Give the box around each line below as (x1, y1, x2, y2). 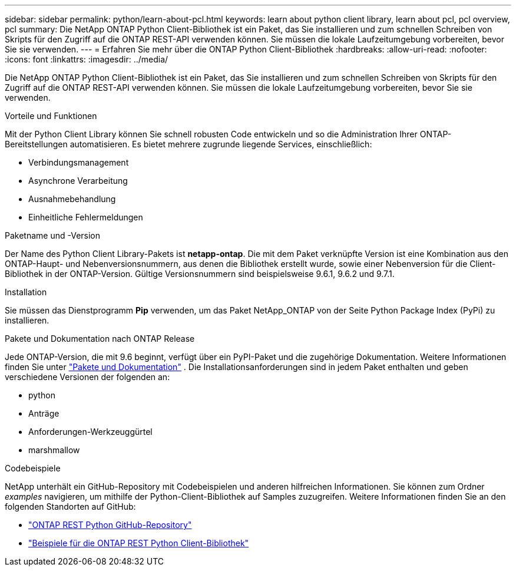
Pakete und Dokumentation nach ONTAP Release (5, 334, 195, 344)
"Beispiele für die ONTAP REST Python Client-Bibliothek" (28, 538, 249, 548)
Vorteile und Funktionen (5, 111, 97, 121)
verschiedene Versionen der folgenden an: (5, 372, 170, 382)
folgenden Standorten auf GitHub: (5, 501, 136, 511)
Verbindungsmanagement (28, 157, 129, 167)
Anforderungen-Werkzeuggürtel (28, 427, 153, 437)
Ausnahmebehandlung (28, 194, 116, 204)
